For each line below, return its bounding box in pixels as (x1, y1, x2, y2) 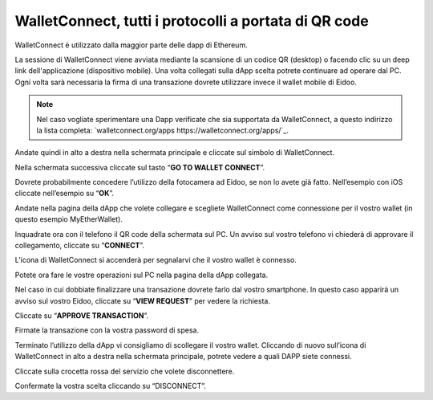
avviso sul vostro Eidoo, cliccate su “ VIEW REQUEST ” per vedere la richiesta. (14, 296, 270, 305)
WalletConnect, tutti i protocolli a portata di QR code (14, 12, 369, 30)
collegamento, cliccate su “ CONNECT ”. (14, 241, 144, 251)
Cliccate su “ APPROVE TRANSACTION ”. (14, 310, 148, 320)
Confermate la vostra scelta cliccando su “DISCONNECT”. (14, 381, 206, 390)
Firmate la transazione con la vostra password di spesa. (14, 325, 200, 335)
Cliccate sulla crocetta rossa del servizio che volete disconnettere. (14, 366, 235, 376)
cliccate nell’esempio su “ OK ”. (14, 189, 115, 198)
